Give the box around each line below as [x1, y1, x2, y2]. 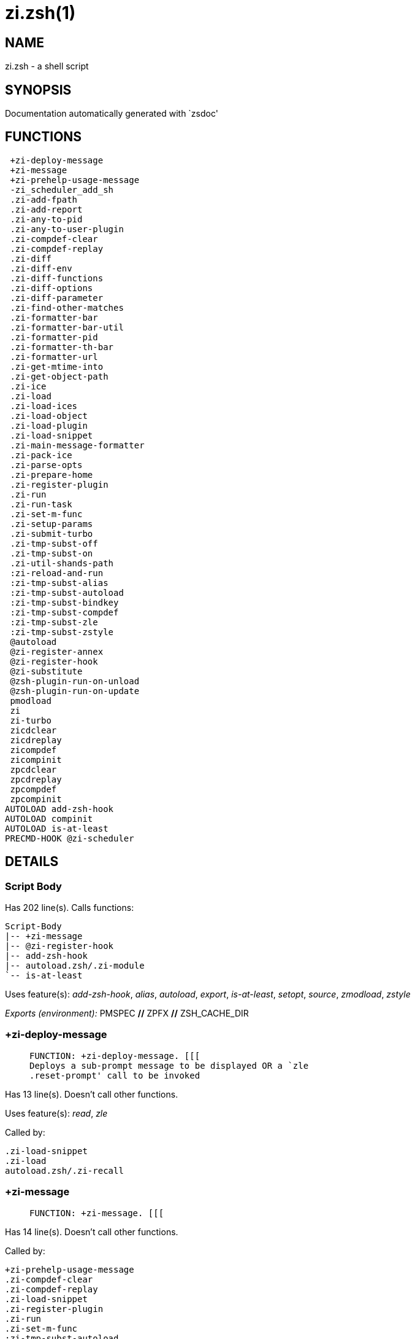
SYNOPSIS [5, 82, 72, 98]
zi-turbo [10, 715, 51, 725]
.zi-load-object [10, 410, 88, 421]
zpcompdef [10, 784, 57, 794]
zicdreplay [10, 735, 62, 745]
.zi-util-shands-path [10, 558, 114, 568]
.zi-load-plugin [10, 420, 88, 431]
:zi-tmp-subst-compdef [10, 607, 119, 617]
